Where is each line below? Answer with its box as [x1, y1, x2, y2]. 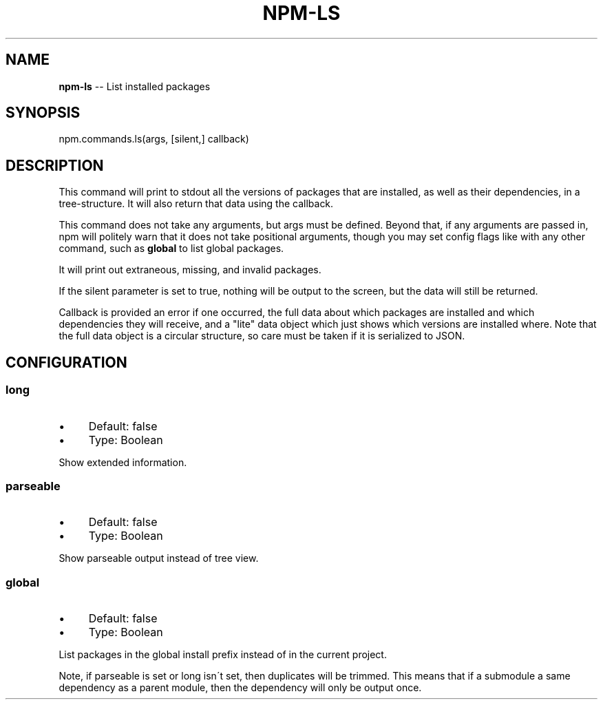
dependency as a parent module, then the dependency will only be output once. [59, 682, 422, 693]
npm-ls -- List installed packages [59, 80, 211, 92]
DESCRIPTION [6, 156, 104, 174]
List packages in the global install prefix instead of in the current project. [59, 649, 387, 660]
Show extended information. [59, 456, 187, 468]
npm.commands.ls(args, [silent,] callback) [59, 133, 249, 145]
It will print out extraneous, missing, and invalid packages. [59, 264, 321, 276]
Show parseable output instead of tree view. [59, 552, 259, 565]
